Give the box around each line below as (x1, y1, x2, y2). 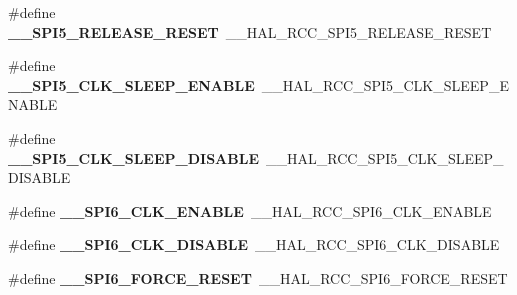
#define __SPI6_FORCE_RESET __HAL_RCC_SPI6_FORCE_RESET (8, 267, 508, 288)
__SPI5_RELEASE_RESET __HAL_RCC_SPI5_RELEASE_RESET (8, 21, 492, 42)
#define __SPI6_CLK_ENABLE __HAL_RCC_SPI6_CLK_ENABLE (8, 200, 492, 221)
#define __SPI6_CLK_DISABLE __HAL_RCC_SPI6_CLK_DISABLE (8, 234, 500, 255)
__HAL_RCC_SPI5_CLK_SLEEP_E (261, 74, 509, 95)
